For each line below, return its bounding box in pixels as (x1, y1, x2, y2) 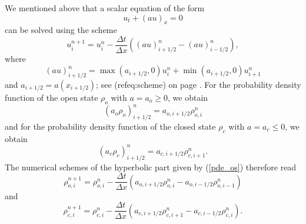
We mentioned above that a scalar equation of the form (5, 2, 205, 14)
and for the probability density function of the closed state (5, 120, 216, 132)
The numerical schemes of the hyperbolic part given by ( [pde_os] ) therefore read (5, 160, 297, 173)
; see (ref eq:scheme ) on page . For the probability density (96, 78, 301, 90)
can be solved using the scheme (5, 24, 117, 36)
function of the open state (5, 91, 98, 103)
